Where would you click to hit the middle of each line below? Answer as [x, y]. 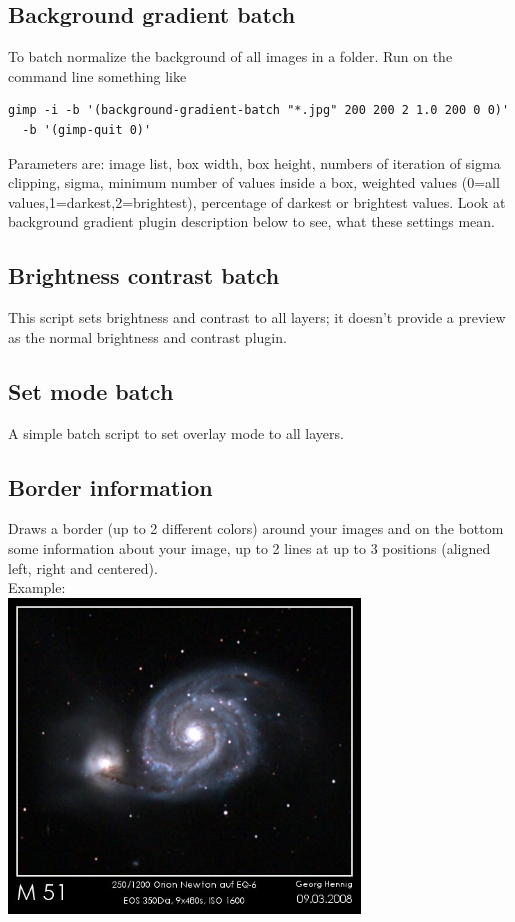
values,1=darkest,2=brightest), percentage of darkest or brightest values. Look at [257, 201]
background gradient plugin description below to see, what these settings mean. [252, 221]
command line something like [97, 75]
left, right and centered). [83, 567]
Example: [37, 587]
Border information [110, 486]
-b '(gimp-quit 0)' [87, 129]
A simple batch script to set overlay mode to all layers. [176, 432]
